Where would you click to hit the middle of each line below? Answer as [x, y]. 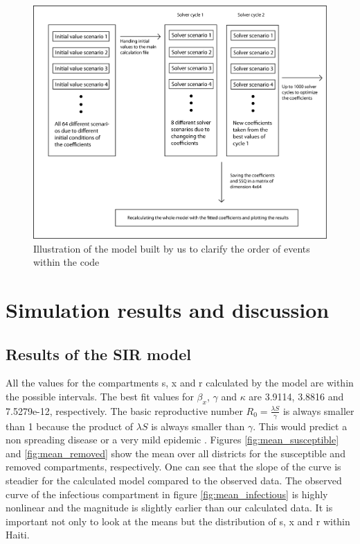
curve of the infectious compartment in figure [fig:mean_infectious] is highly [167, 494]
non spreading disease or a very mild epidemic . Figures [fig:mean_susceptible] [172, 440]
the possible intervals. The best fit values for [100, 397]
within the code [66, 262]
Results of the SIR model [99, 354]
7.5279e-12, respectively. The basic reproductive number [124, 410]
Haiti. [18, 535]
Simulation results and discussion [168, 310]
